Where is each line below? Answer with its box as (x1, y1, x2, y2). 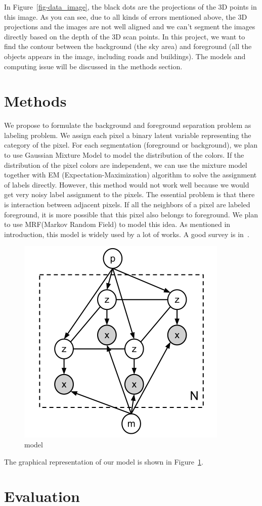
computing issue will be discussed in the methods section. (4, 61, 183, 71)
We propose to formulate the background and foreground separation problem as (4, 120, 251, 130)
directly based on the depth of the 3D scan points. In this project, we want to (4, 31, 245, 41)
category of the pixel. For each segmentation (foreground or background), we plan (4, 140, 258, 150)
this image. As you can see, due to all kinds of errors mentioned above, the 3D (4, 11, 247, 22)
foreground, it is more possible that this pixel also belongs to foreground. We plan (4, 209, 258, 219)
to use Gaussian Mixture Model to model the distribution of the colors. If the (4, 150, 244, 160)
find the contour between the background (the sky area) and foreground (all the (4, 41, 252, 52)
